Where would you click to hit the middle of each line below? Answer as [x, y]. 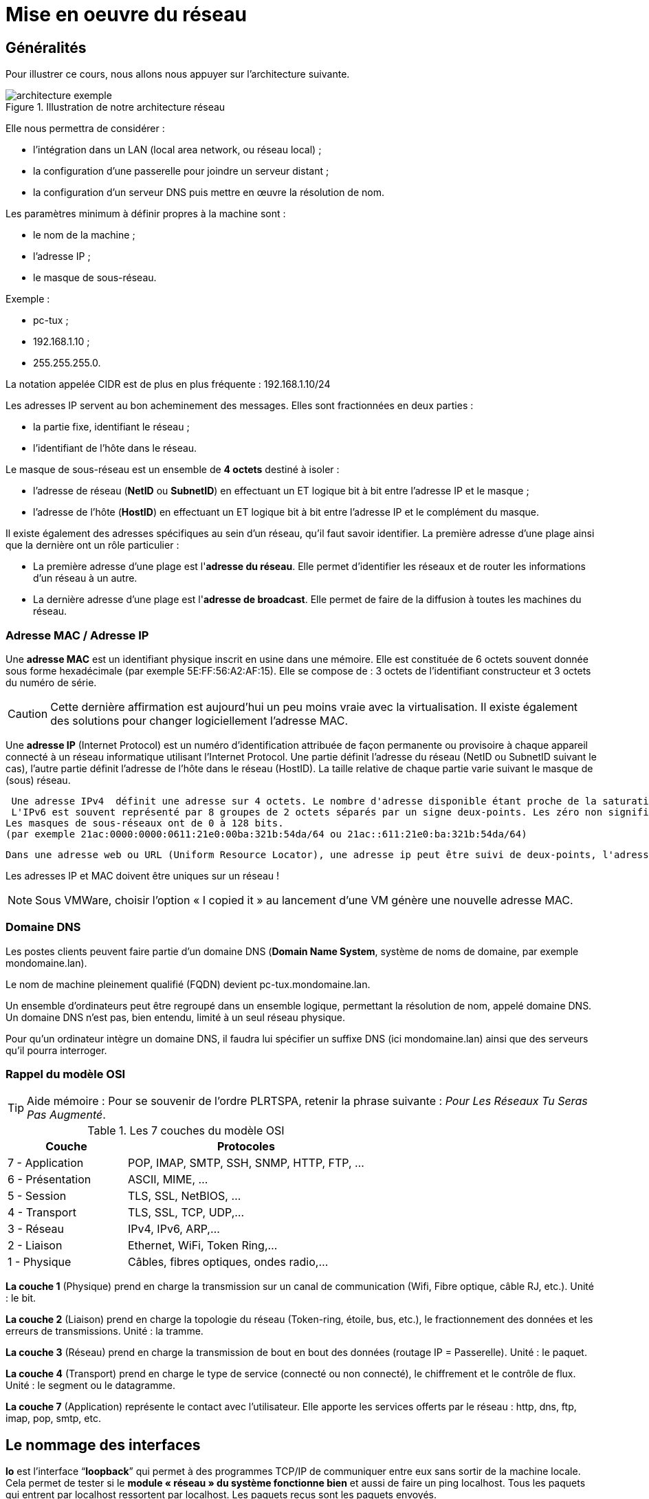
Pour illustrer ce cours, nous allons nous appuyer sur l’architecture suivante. [178, 74]
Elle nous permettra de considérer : [85, 129]
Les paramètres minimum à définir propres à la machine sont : [146, 214]
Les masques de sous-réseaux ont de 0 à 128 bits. [145, 823]
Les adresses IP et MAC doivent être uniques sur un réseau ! [143, 875]
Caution [28, 713]
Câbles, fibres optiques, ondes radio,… [228, 1262]
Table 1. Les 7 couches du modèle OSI [186, 1131]
